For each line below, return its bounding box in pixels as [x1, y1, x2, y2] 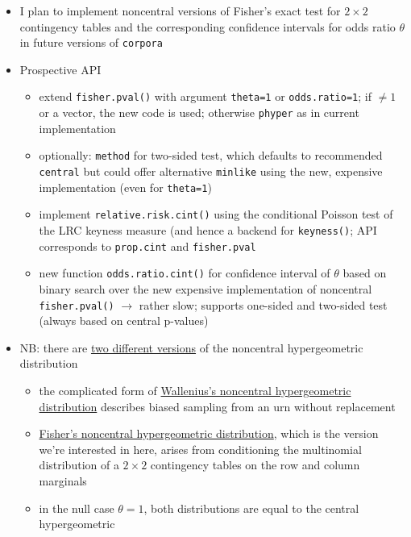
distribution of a [39, 456, 119, 473]
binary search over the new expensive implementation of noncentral [39, 280, 372, 297]
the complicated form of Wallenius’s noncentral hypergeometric [39, 381, 351, 398]
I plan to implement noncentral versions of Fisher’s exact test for [19, 2, 341, 19]
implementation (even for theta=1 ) [39, 178, 212, 195]
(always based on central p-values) [39, 312, 209, 329]
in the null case [39, 499, 114, 516]
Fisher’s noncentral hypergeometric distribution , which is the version [39, 425, 379, 442]
